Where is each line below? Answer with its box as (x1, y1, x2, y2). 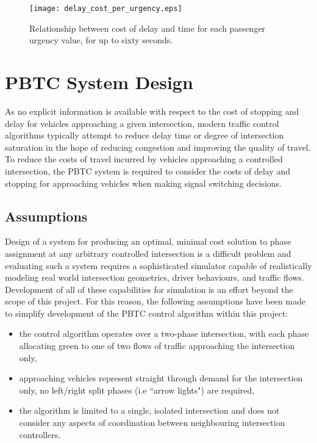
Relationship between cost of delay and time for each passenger (29, 21, 266, 34)
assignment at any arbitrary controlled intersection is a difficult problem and (5, 247, 291, 259)
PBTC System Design (5, 70, 193, 95)
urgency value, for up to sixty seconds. (29, 34, 173, 46)
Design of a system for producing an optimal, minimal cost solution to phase (5, 235, 291, 248)
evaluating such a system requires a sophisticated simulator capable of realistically (5, 259, 312, 272)
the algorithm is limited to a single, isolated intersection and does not (19, 404, 280, 417)
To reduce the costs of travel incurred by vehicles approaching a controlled (5, 153, 283, 165)
